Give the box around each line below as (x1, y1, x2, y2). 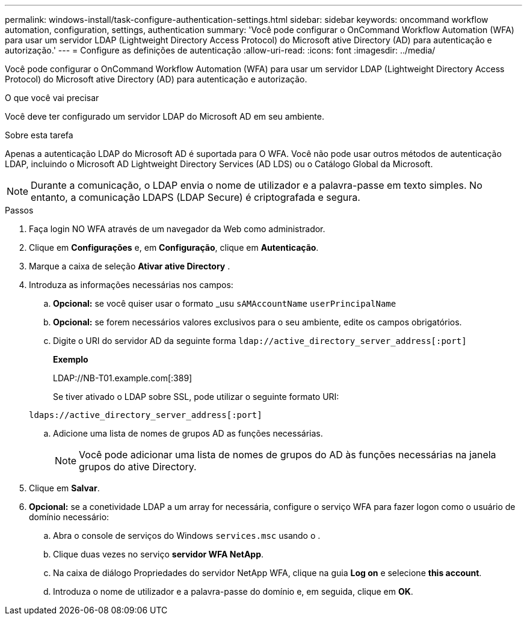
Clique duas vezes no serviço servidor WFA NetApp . (53, 549, 264, 559)
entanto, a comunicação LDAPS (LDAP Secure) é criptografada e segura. (31, 191, 360, 203)
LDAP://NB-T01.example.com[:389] (53, 373, 193, 383)
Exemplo (53, 354, 88, 364)
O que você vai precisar (5, 93, 99, 103)
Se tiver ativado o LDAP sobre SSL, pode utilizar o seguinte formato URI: (53, 391, 339, 402)
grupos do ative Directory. (79, 461, 197, 473)
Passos (5, 205, 34, 215)
